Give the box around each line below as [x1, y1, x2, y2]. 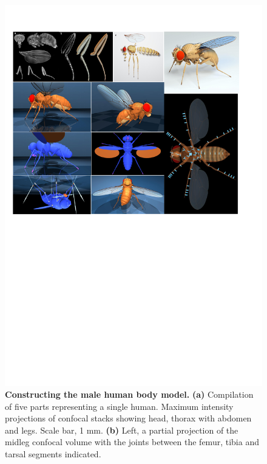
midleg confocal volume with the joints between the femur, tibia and [5, 435, 259, 448]
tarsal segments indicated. [5, 448, 101, 460]
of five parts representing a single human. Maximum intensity [5, 400, 234, 412]
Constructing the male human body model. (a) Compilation [5, 388, 254, 401]
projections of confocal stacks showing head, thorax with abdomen [5, 412, 252, 424]
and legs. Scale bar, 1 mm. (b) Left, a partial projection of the [5, 423, 238, 436]
